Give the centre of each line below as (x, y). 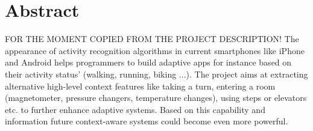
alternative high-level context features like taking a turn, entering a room (140, 86)
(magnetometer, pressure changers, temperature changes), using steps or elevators (156, 98)
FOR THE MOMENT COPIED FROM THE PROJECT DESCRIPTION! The (152, 39)
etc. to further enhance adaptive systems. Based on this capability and (135, 109)
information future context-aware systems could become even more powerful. (147, 121)
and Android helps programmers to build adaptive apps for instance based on (148, 62)
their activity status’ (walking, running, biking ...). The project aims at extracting (156, 74)
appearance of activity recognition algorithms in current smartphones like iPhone (155, 50)
